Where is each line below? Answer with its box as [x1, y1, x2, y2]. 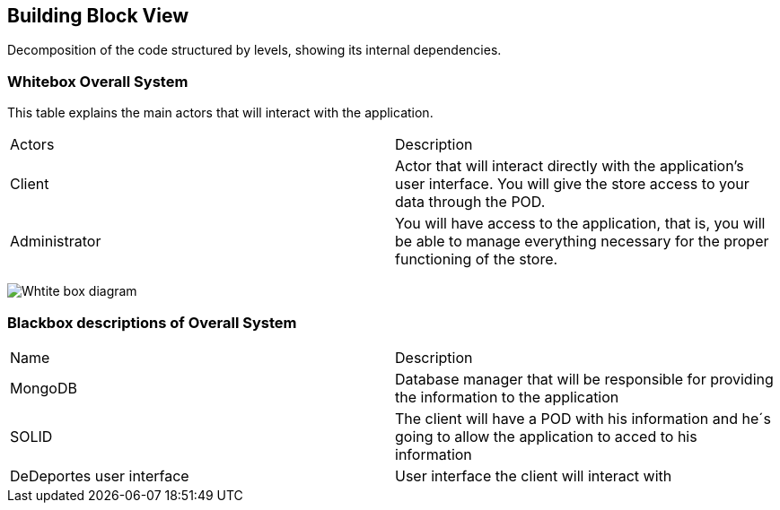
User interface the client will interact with [395, 466, 672, 485]
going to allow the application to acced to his [395, 427, 697, 445]
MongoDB [10, 378, 77, 397]
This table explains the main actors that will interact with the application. [7, 105, 434, 121]
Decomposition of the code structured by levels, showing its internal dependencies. [7, 42, 502, 58]
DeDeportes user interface [10, 466, 189, 485]
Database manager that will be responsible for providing [395, 369, 774, 388]
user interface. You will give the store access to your [395, 175, 749, 194]
